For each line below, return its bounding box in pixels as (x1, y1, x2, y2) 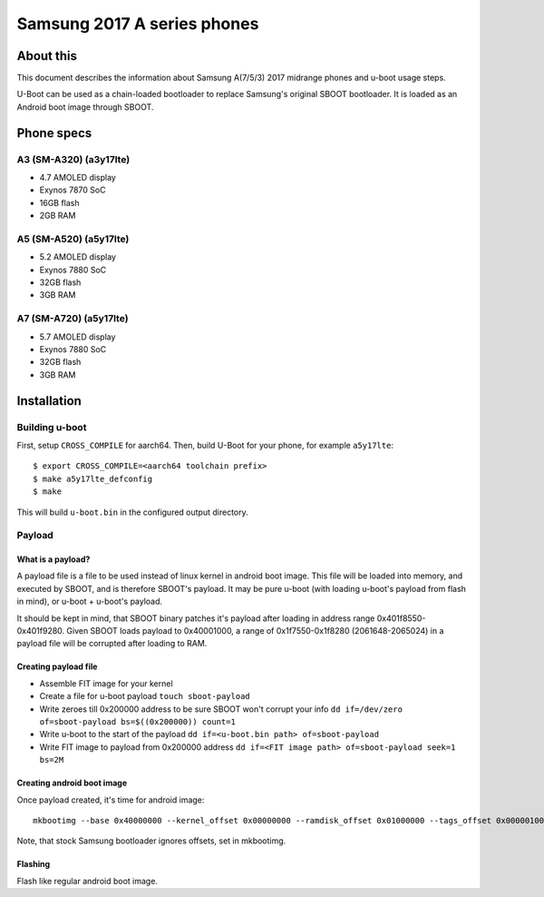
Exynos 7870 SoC (39, 184, 106, 195)
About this (16, 48, 77, 64)
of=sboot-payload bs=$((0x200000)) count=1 (39, 716, 236, 726)
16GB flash (39, 197, 81, 208)
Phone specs (16, 125, 92, 141)
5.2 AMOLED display (39, 251, 117, 262)
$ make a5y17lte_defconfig (33, 473, 153, 484)
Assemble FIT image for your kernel (39, 677, 173, 689)
